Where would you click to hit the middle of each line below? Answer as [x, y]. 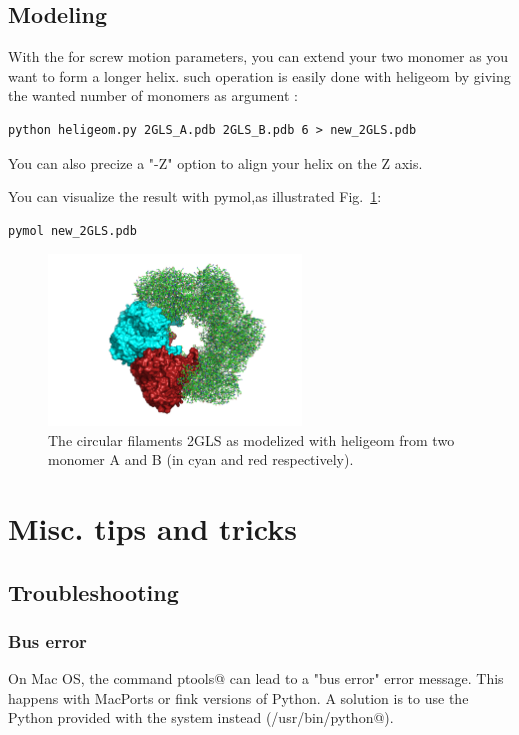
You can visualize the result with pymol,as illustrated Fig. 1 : [195, 196]
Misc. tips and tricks [152, 527]
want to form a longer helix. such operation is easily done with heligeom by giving [259, 75]
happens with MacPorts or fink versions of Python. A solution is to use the [238, 697]
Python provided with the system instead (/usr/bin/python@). [201, 717]
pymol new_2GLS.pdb [72, 230]
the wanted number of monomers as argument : [153, 95]
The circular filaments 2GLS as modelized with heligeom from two [251, 439]
